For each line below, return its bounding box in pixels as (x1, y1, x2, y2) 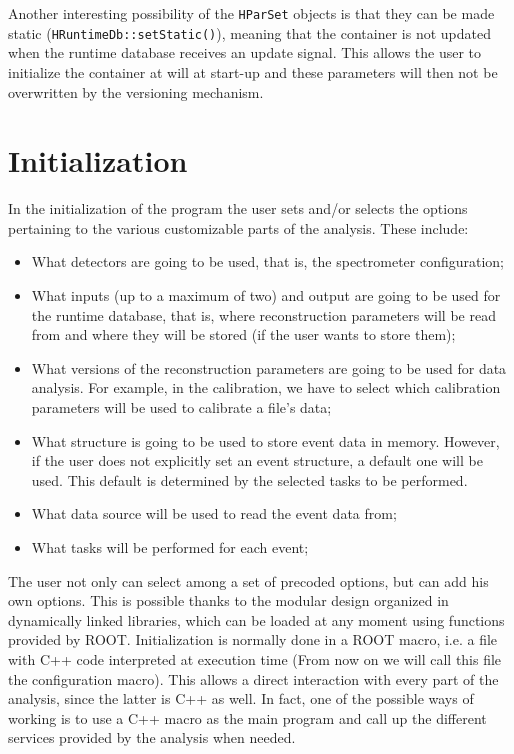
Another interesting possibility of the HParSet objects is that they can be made (8, 3, 495, 23)
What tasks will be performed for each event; (31, 536, 309, 557)
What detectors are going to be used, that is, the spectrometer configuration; (31, 251, 505, 272)
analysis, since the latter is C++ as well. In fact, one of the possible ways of (8, 688, 474, 709)
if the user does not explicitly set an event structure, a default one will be (31, 450, 483, 471)
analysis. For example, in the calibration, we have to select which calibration (31, 377, 501, 398)
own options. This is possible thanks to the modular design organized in (8, 590, 449, 611)
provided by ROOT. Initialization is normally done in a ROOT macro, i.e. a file (8, 629, 498, 650)
